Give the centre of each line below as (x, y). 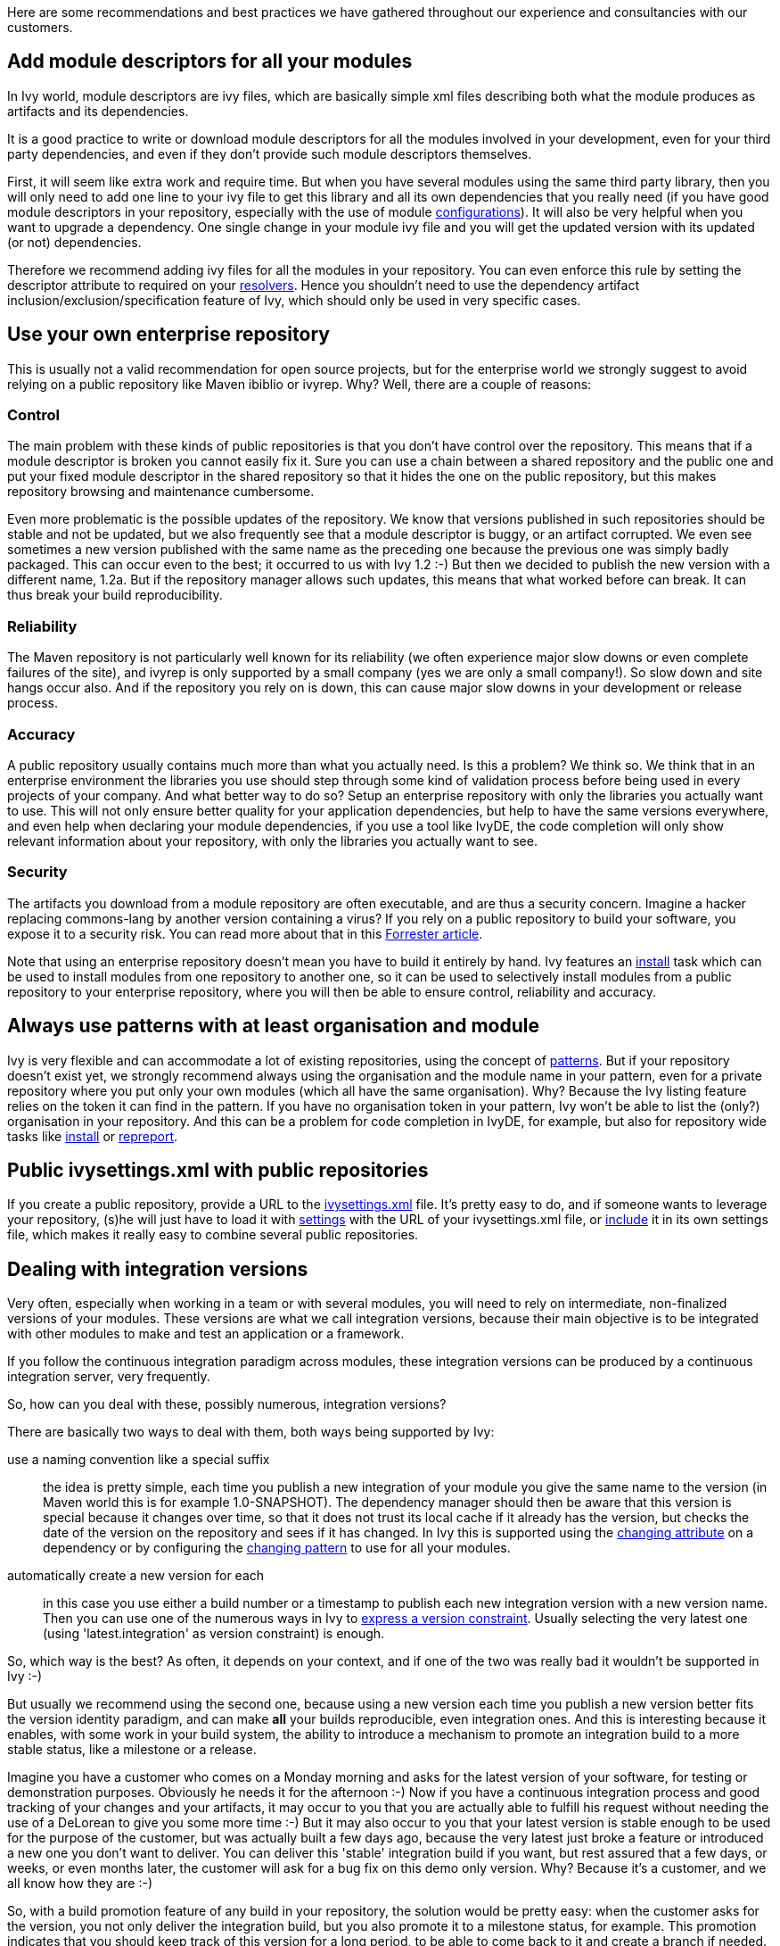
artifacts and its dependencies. (98, 111)
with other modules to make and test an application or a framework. (206, 1334)
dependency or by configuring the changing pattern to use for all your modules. (277, 1548)
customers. (40, 27)
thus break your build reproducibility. (115, 595)
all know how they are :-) (80, 1884)
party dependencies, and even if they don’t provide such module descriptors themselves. (270, 153)
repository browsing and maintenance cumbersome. (161, 492)
